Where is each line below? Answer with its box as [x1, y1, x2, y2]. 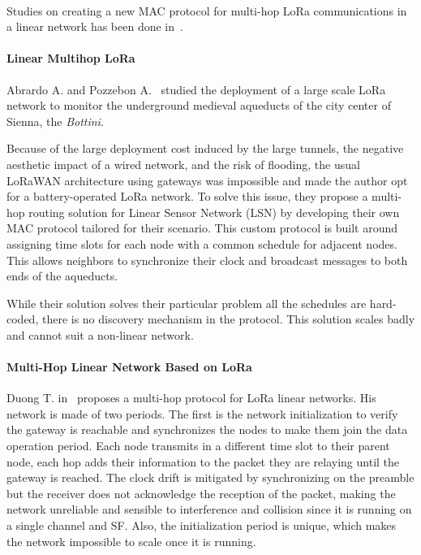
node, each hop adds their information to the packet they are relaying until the [6, 453, 400, 470]
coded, [6, 310, 39, 327]
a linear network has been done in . [6, 18, 183, 35]
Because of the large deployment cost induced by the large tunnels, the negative [6, 140, 404, 157]
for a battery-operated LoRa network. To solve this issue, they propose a [6, 188, 368, 205]
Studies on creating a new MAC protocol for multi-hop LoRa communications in [6, 2, 407, 19]
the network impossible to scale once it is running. [6, 532, 256, 549]
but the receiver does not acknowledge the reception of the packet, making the [6, 484, 396, 501]
